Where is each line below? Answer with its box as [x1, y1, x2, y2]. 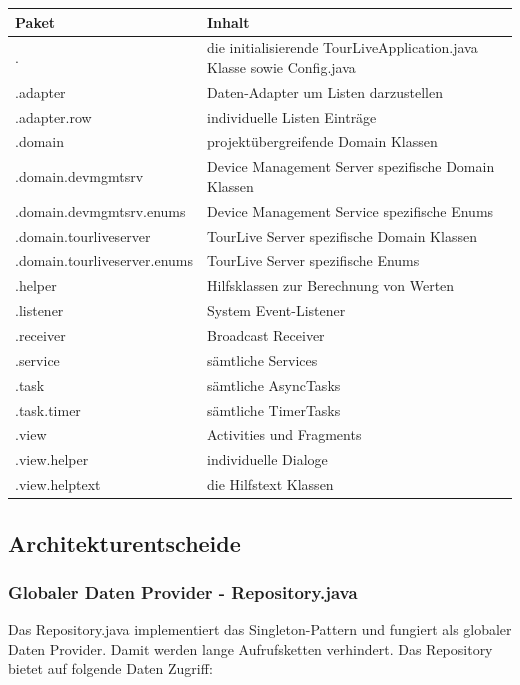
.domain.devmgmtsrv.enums [15, 200, 186, 221]
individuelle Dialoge [207, 449, 328, 470]
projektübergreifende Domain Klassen [207, 131, 438, 152]
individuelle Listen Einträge [207, 106, 377, 127]
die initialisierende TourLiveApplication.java [207, 37, 478, 58]
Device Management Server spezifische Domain [207, 156, 495, 177]
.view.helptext [15, 474, 101, 495]
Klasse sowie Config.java [207, 56, 356, 77]
